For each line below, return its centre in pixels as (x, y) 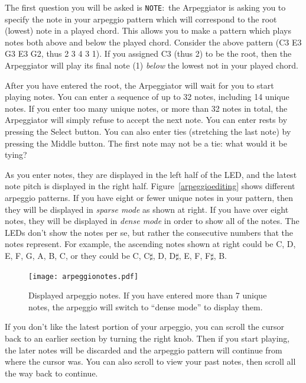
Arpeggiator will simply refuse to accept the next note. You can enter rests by (146, 120)
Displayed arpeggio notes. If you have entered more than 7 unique (148, 295)
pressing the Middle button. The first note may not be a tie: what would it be (146, 143)
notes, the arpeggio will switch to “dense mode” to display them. (146, 306)
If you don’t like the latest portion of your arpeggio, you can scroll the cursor (144, 327)
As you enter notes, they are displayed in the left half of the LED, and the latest (151, 174)
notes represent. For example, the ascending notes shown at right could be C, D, (150, 244)
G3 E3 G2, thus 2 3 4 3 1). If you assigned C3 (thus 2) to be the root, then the (148, 53)
